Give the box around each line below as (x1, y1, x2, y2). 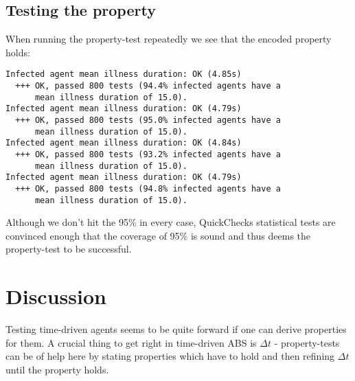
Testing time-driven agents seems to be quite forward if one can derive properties (5, 322, 347, 336)
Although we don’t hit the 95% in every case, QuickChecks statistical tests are (5, 215, 336, 229)
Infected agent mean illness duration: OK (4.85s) (5, 69, 242, 80)
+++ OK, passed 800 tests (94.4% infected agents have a (15, 81, 281, 91)
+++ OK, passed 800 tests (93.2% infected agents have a (15, 149, 281, 159)
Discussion (5, 282, 106, 310)
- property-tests (274, 335, 340, 349)
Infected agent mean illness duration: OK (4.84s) (5, 138, 242, 148)
